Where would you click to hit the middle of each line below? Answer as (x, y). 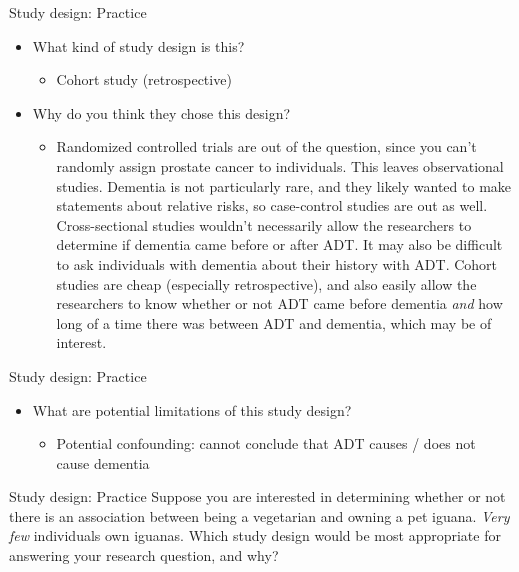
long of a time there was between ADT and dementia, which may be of (274, 322)
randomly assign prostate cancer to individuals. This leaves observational (280, 165)
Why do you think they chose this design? (161, 112)
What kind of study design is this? (138, 45)
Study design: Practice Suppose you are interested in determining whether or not (257, 496)
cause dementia (103, 462)
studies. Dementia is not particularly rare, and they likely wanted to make (284, 185)
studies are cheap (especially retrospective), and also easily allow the (266, 283)
